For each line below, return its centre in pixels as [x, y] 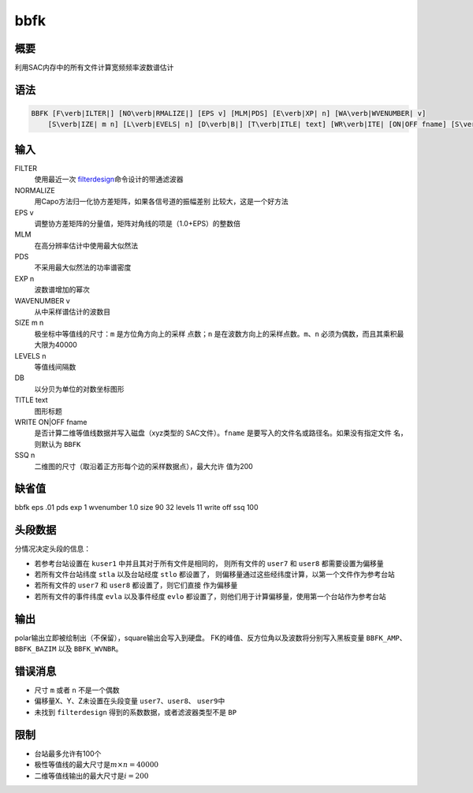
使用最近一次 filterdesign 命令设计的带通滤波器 [109, 179]
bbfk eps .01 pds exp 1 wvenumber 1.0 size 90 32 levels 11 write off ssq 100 [137, 508]
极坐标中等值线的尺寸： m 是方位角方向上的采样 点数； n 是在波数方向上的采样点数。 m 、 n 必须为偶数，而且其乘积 [216, 333]
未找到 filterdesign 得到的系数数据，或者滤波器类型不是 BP [135, 712]
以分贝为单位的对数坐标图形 [79, 389]
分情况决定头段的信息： [52, 549]
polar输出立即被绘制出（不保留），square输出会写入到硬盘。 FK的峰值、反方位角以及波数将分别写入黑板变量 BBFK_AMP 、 [210, 638]
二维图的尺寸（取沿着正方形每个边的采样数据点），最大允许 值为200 [144, 466]
